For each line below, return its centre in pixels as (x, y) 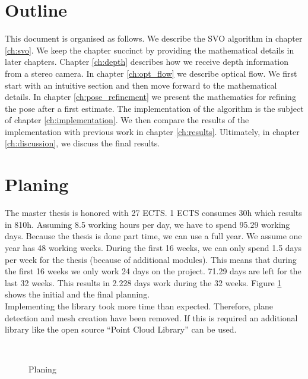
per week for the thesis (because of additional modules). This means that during (151, 259)
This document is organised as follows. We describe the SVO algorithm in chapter (154, 38)
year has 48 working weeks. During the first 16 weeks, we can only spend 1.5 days (153, 247)
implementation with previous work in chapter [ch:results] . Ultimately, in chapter (152, 131)
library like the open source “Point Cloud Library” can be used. (121, 329)
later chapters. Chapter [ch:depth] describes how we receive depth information (147, 62)
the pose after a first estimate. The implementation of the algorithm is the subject (154, 108)
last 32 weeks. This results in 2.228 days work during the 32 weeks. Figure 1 (143, 282)
